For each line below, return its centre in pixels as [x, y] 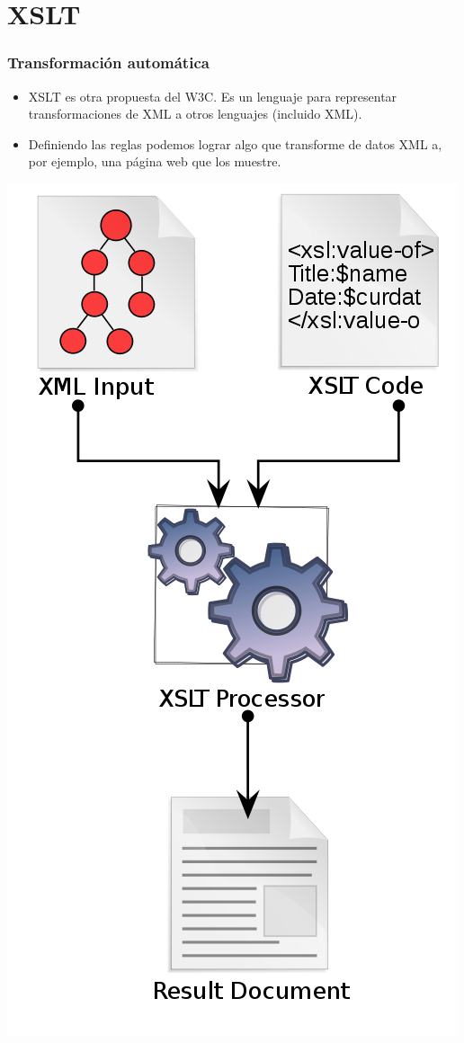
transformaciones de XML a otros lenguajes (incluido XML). [195, 114]
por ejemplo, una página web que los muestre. [155, 161]
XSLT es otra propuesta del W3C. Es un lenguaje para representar [213, 96]
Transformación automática [108, 62]
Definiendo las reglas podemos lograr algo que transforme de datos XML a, [235, 143]
